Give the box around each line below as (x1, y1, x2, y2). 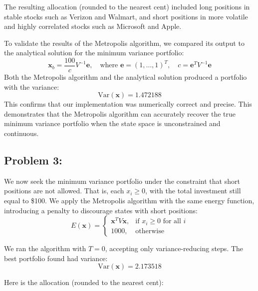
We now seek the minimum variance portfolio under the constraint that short (4, 175, 240, 186)
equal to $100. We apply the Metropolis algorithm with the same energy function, (4, 195, 255, 205)
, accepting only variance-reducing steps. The (105, 243, 244, 254)
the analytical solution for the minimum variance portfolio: (4, 47, 184, 58)
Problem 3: (4, 152, 62, 167)
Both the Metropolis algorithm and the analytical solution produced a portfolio (4, 72, 247, 82)
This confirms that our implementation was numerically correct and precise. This (4, 99, 252, 109)
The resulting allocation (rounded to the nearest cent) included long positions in (4, 1, 250, 11)
